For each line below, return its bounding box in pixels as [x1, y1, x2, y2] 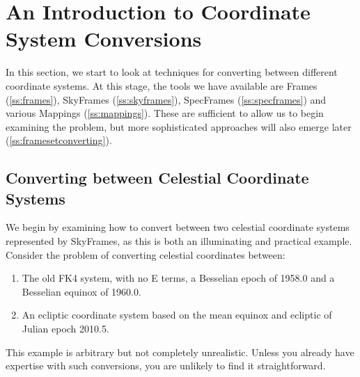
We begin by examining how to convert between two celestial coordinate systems [6, 220, 350, 234]
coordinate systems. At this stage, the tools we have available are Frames [6, 78, 318, 93]
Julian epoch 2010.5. [22, 321, 109, 336]
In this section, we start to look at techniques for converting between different [6, 65, 338, 79]
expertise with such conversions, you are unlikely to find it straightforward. [6, 358, 326, 373]
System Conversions [6, 24, 202, 53]
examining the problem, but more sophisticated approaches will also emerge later [6, 119, 352, 134]
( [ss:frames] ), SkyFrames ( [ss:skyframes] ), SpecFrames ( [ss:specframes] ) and [6, 92, 327, 106]
